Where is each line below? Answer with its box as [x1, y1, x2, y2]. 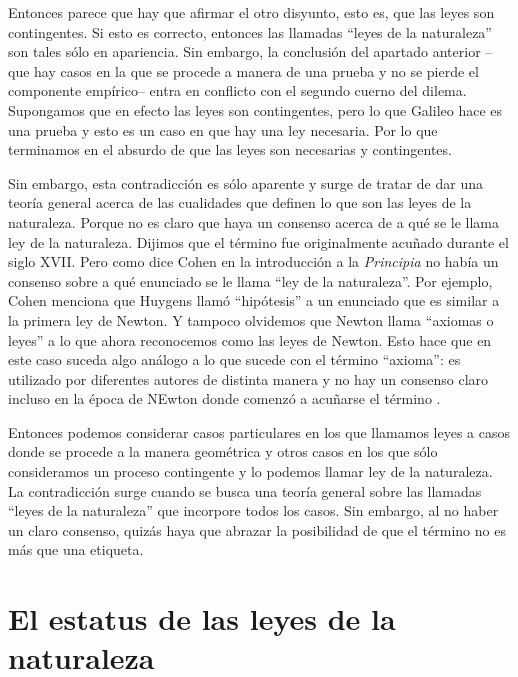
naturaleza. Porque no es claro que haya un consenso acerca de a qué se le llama [8, 211, 499, 232]
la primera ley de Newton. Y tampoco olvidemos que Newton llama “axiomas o [8, 309, 494, 330]
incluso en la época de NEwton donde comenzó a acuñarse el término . [8, 388, 441, 409]
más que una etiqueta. [8, 539, 144, 560]
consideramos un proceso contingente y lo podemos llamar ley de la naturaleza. [8, 461, 493, 482]
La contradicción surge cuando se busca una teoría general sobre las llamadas [8, 480, 482, 501]
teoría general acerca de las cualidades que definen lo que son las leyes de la [8, 192, 472, 213]
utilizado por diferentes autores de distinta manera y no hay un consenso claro [8, 368, 489, 389]
